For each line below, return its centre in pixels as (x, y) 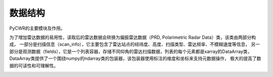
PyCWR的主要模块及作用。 (37, 28)
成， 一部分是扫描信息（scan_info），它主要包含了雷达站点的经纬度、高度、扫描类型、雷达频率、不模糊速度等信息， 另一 (135, 44)
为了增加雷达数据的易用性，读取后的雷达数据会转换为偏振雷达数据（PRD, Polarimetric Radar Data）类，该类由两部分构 (133, 37)
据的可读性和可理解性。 (34, 65)
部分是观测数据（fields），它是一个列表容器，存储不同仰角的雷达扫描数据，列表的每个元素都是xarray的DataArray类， (131, 51)
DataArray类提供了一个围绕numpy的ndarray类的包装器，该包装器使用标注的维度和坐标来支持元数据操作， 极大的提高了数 (135, 58)
